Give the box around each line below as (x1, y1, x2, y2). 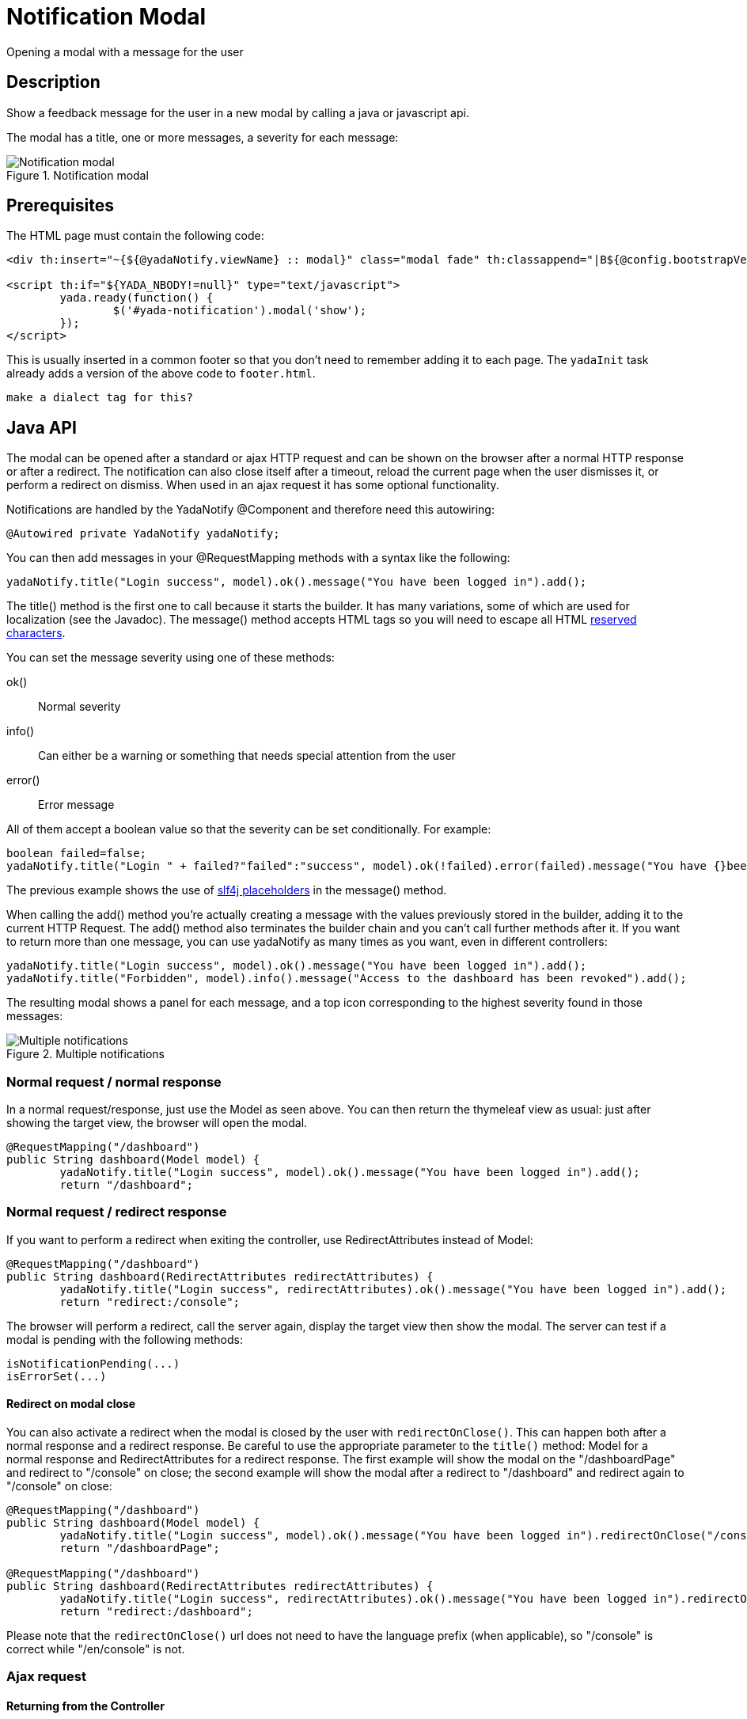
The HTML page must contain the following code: (6, 229, 264, 243)
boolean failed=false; (6, 847, 147, 860)
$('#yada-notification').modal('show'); (112, 304, 367, 317)
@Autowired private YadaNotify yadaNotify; (6, 527, 280, 541)
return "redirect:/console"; (59, 1295, 241, 1308)
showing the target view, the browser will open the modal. (6, 1116, 308, 1130)
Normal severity (38, 700, 121, 714)
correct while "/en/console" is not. (6, 1642, 185, 1656)
